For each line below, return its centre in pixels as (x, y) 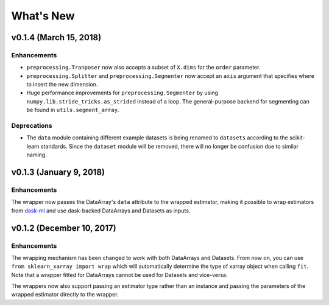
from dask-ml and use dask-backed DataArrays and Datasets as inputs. (101, 211)
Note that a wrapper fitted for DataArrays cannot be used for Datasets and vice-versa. (119, 275)
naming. (37, 155)
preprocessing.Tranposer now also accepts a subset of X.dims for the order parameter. (143, 68)
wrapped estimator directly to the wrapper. (65, 295)
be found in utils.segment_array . (73, 110)
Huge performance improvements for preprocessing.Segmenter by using (122, 93)
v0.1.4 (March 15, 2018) (56, 37)
